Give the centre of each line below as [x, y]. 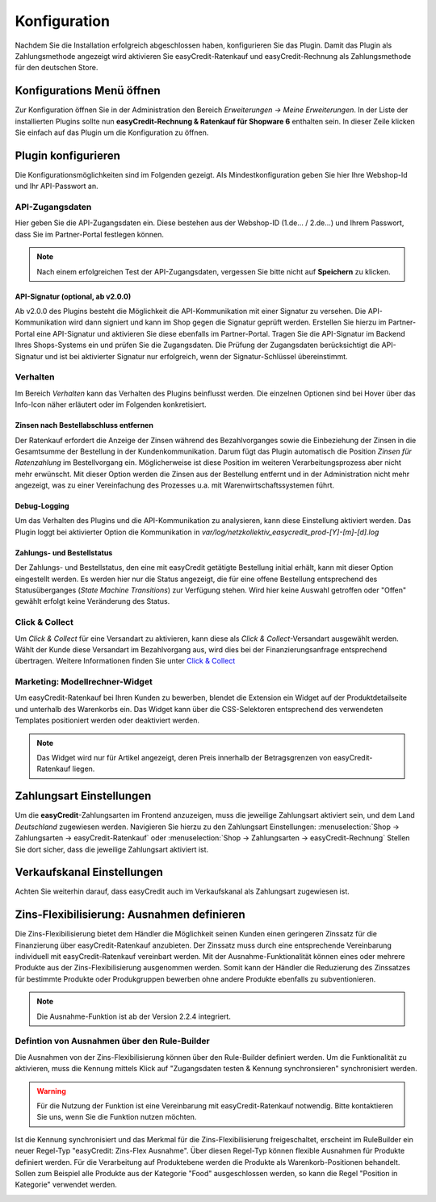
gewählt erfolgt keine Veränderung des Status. [92, 601]
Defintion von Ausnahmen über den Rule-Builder [112, 1041]
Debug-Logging [42, 506]
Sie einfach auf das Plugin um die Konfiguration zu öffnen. [112, 132]
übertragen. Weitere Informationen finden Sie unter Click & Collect [125, 661]
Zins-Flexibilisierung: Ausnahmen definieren [130, 915]
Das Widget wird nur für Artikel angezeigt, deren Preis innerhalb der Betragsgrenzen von [184, 758]
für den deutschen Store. [57, 68]
